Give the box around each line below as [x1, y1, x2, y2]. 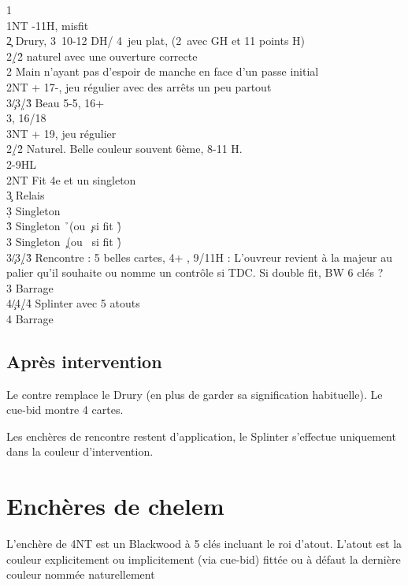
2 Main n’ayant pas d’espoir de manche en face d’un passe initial [6, 63, 319, 80]
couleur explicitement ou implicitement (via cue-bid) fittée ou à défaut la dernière [6, 550, 401, 567]
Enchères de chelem [6, 490, 224, 522]
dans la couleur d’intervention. [6, 443, 154, 460]
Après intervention [6, 348, 162, 373]
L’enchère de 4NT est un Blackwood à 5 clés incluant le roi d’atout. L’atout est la [6, 535, 402, 552]
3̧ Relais [6, 187, 45, 203]
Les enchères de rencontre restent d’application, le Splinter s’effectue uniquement [6, 427, 396, 444]
